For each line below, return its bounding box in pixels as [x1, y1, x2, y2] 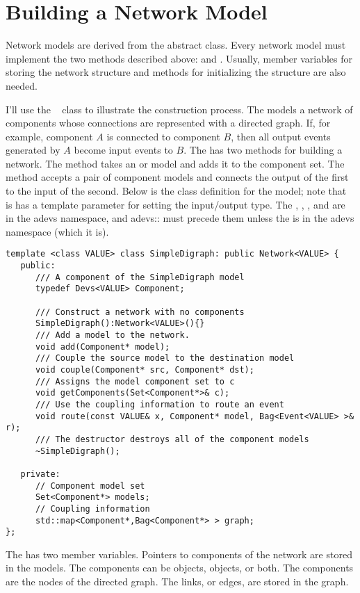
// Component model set [35, 480, 145, 491]
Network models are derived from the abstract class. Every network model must [6, 38, 346, 52]
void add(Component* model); [35, 341, 170, 352]
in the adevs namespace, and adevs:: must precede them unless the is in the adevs [6, 211, 354, 225]
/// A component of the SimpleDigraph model [35, 272, 245, 282]
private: [20, 469, 60, 479]
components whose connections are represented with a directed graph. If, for [6, 115, 331, 130]
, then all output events [231, 129, 331, 143]
